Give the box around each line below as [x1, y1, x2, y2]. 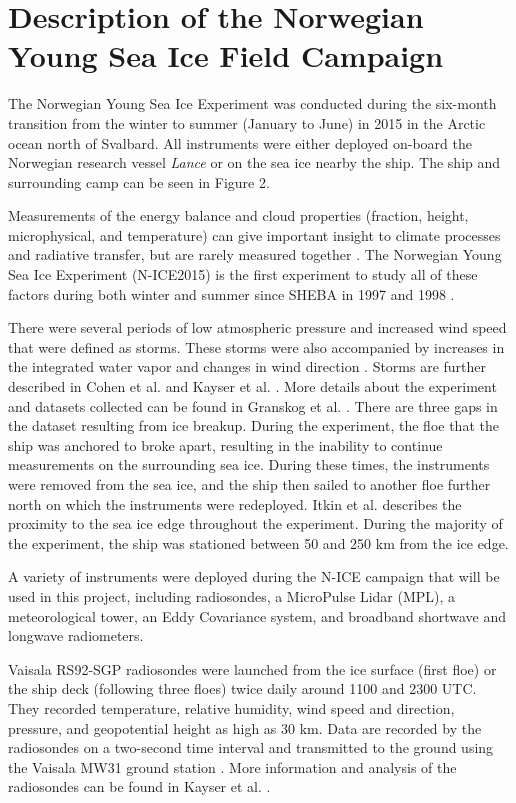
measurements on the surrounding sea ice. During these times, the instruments [8, 454, 490, 475]
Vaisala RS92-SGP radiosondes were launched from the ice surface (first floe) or [8, 658, 497, 679]
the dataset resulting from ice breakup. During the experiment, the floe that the [8, 415, 499, 436]
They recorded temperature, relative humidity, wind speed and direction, [8, 697, 455, 718]
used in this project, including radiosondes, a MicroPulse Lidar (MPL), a [8, 585, 456, 606]
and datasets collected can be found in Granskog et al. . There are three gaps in [8, 395, 498, 416]
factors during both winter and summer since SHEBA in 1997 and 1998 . [8, 283, 455, 304]
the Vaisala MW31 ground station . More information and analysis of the [8, 756, 457, 777]
